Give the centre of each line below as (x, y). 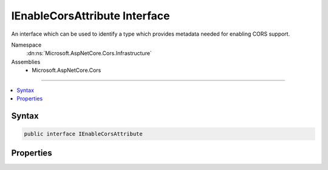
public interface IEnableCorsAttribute (83, 134)
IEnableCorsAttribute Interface (91, 16)
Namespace (26, 45)
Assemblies (26, 62)
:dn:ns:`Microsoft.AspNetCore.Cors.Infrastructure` (89, 53)
